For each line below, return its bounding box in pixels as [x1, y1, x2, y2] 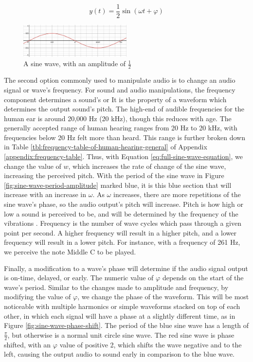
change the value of [4, 161, 61, 171]
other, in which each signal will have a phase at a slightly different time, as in [4, 310, 235, 321]
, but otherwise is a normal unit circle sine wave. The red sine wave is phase [7, 329, 235, 340]
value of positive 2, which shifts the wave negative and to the [59, 339, 242, 349]
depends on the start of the [162, 272, 244, 283]
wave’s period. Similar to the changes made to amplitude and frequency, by [4, 282, 229, 292]
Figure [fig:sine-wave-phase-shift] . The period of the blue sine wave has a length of [4, 320, 249, 330]
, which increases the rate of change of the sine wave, [68, 161, 226, 171]
